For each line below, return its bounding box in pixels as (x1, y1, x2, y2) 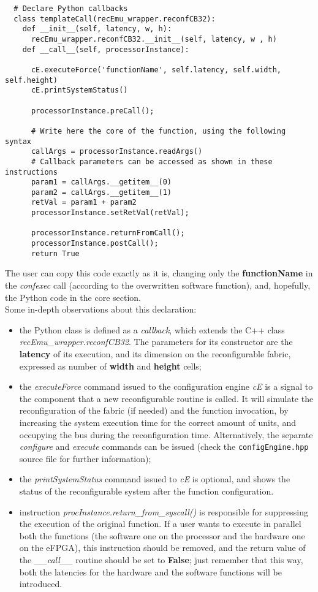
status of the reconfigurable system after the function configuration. (19, 484, 274, 497)
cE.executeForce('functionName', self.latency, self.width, (31, 65, 282, 74)
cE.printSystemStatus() (31, 86, 128, 95)
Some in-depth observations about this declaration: (5, 303, 197, 316)
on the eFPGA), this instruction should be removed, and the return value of (19, 541, 306, 554)
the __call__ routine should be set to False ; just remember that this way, (19, 553, 303, 566)
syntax (5, 137, 31, 146)
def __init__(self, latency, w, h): (22, 25, 172, 34)
